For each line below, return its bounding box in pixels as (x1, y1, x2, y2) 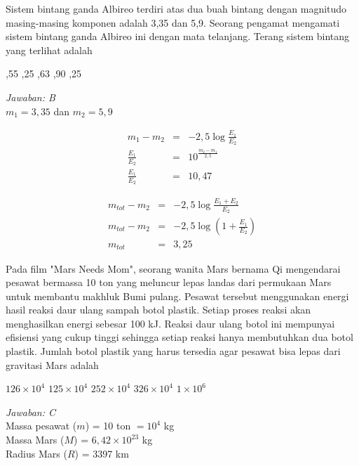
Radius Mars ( (6, 446, 67, 460)
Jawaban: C (6, 404, 56, 419)
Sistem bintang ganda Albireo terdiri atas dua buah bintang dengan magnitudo (6, 1, 347, 15)
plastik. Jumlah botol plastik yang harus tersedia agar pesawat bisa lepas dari (6, 344, 341, 358)
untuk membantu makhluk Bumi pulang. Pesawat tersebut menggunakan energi (6, 288, 349, 303)
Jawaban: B (6, 89, 55, 104)
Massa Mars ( (6, 432, 65, 447)
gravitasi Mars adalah (6, 357, 99, 372)
